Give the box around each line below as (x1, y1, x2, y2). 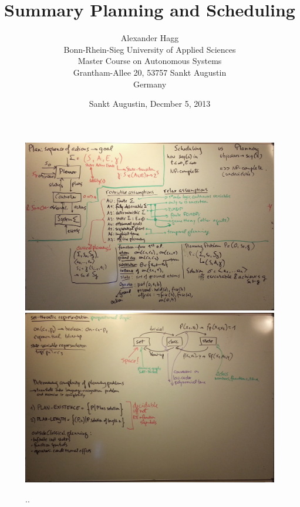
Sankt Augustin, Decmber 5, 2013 (89, 97, 211, 110)
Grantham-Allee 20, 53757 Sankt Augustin (73, 66, 227, 78)
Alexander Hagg (120, 32, 179, 44)
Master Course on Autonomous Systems (77, 55, 222, 67)
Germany (133, 77, 167, 90)
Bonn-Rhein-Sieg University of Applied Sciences (63, 43, 236, 55)
